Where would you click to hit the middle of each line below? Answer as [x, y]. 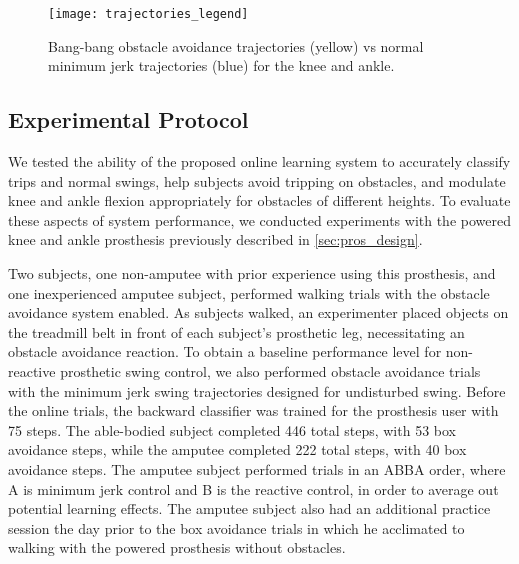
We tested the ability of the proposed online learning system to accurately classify [259, 161]
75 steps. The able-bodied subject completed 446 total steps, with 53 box [232, 429]
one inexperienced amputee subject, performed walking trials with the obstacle [249, 292]
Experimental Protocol [128, 119]
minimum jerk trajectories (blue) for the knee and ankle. [221, 65]
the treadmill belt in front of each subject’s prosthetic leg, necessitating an [236, 331]
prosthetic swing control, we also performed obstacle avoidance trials [270, 370]
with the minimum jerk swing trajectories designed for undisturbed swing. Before [257, 390]
